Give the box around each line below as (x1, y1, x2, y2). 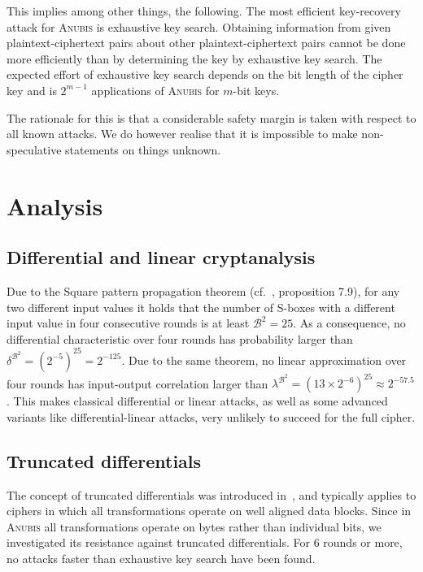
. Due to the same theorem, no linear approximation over (121, 351, 407, 368)
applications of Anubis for (91, 81, 220, 98)
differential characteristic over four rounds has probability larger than (7, 330, 353, 347)
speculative (7, 141, 62, 158)
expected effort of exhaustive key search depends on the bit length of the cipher (7, 66, 403, 83)
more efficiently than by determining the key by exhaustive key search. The (7, 50, 382, 67)
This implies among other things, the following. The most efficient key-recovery (7, 2, 401, 19)
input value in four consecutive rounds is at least (7, 314, 250, 331)
